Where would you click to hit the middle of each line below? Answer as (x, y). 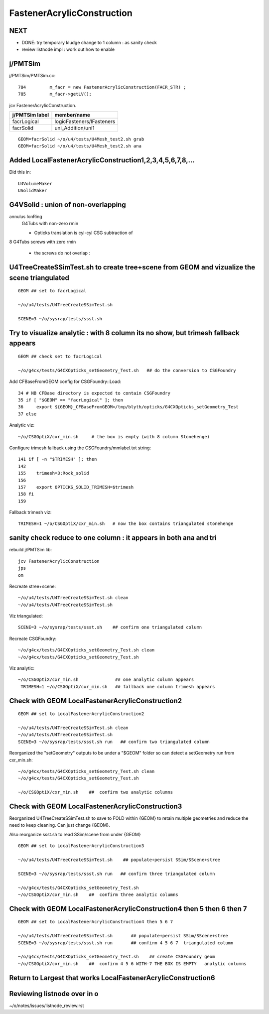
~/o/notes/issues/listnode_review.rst (47, 1006)
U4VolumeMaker (35, 184)
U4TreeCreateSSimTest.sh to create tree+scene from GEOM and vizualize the (132, 267)
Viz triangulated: (26, 616)
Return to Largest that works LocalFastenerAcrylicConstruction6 (112, 978)
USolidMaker (33, 190)
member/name (72, 115)
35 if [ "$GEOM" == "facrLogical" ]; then (71, 400)
